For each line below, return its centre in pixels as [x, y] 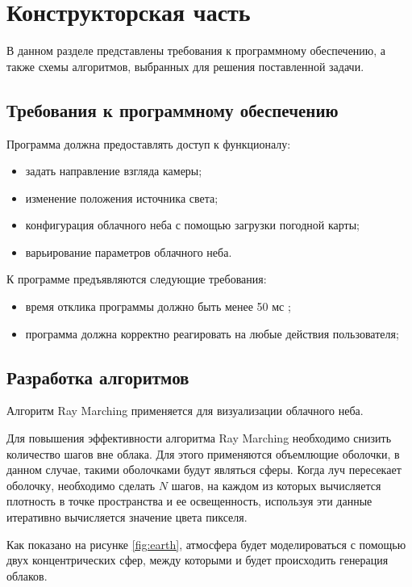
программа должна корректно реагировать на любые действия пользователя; [212, 333]
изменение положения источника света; [122, 197]
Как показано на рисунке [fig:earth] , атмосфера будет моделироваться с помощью [206, 544]
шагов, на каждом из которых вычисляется [276, 485]
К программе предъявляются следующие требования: [137, 279]
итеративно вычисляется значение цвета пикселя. [127, 517]
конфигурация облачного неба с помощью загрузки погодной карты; [193, 225]
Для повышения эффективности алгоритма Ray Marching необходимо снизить [199, 438]
